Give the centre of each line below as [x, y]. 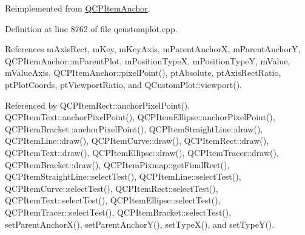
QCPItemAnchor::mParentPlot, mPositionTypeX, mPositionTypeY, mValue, [148, 60]
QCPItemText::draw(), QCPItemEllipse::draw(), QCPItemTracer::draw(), [142, 152]
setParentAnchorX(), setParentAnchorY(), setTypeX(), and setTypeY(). [140, 224]
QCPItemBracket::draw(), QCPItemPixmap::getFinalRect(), [117, 164]
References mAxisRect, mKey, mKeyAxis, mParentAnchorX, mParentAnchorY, [153, 49]
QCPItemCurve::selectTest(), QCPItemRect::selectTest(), [112, 188]
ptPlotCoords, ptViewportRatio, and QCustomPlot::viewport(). [123, 84]
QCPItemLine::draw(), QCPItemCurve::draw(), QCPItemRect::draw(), [137, 141]
